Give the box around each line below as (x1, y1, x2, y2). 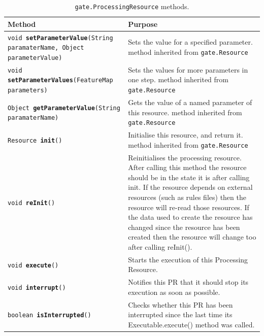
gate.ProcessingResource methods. (75, 1, 189, 11)
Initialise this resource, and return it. (128, 129, 243, 140)
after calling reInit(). (128, 241, 192, 252)
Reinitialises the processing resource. (128, 152, 242, 162)
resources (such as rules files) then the (128, 191, 246, 202)
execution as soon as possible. (128, 286, 220, 297)
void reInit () (8, 199, 55, 207)
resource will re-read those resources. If (128, 201, 249, 212)
